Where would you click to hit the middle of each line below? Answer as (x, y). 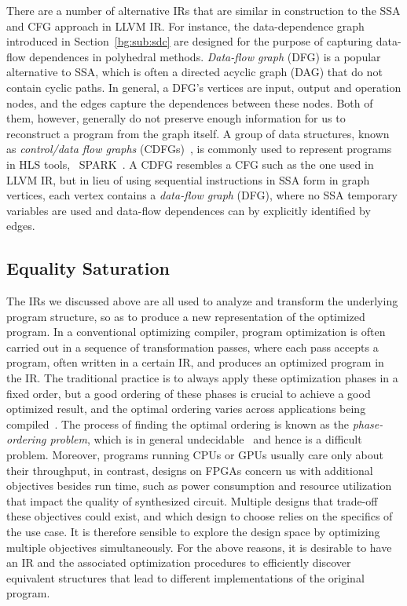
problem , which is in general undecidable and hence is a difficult (206, 439)
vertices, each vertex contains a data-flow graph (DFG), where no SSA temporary (202, 195)
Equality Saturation (88, 268)
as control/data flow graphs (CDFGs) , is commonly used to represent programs (199, 149)
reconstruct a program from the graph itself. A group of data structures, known (198, 133)
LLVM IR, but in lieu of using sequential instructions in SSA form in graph (188, 179)
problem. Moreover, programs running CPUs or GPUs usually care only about (195, 455)
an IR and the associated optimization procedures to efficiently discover (179, 562)
